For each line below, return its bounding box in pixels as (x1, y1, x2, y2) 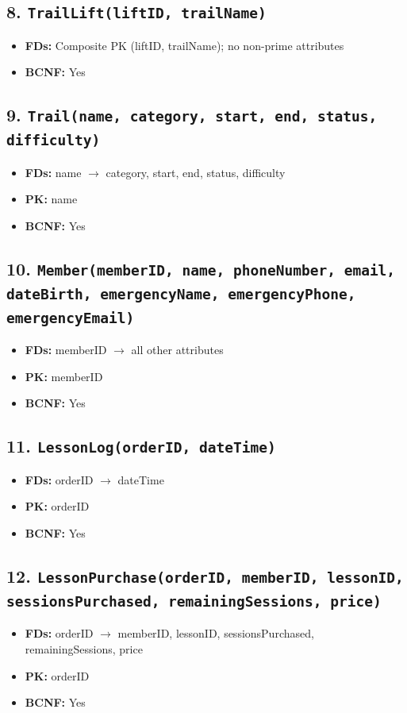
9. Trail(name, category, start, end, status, (6, 102, 378, 127)
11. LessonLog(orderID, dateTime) (6, 434, 276, 458)
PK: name (25, 191, 78, 207)
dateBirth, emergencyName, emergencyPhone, (6, 285, 356, 303)
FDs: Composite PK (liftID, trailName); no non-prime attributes (25, 37, 344, 53)
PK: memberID (25, 368, 103, 384)
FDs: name (25, 164, 82, 180)
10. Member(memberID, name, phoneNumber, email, (6, 256, 396, 280)
